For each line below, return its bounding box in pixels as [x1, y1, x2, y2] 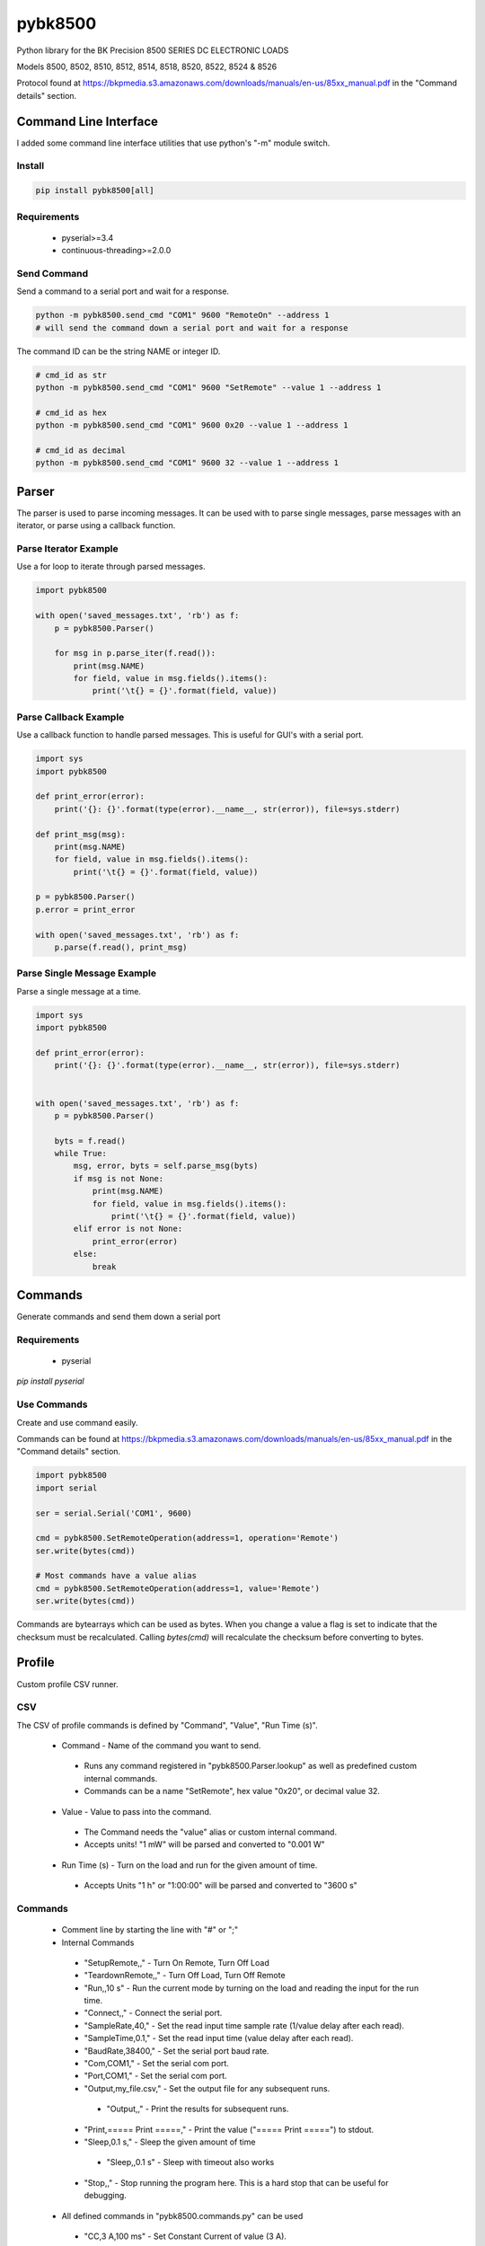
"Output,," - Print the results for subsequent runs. [106, 2103, 289, 2115]
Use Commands [16, 1398, 88, 1410]
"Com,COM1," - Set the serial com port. [84, 2058, 229, 2069]
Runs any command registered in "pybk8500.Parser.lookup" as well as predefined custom [84, 1761, 418, 1772]
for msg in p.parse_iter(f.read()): [54, 648, 216, 659]
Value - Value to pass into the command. [61, 1806, 212, 1817]
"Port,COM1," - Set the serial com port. [84, 2071, 228, 2082]
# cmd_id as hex [35, 407, 108, 418]
